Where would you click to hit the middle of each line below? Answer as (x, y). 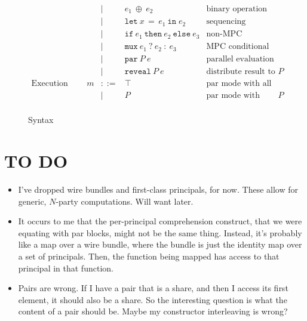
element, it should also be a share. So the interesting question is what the (153, 299)
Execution (50, 84)
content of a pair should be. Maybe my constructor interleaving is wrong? (153, 311)
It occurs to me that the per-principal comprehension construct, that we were (160, 221)
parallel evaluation (240, 59)
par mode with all (239, 84)
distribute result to (241, 72)
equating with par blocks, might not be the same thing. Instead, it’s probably (160, 232)
